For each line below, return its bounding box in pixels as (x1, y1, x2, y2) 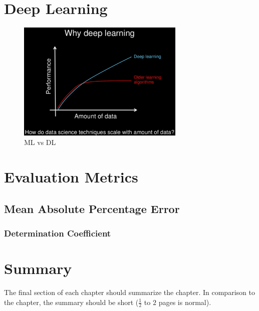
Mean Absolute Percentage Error (4, 200, 180, 216)
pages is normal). (158, 296, 211, 307)
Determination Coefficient (4, 226, 111, 239)
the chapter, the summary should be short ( (4, 296, 139, 307)
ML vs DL (24, 137, 56, 147)
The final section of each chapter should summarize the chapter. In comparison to (4, 286, 255, 297)
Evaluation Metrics (4, 166, 138, 187)
